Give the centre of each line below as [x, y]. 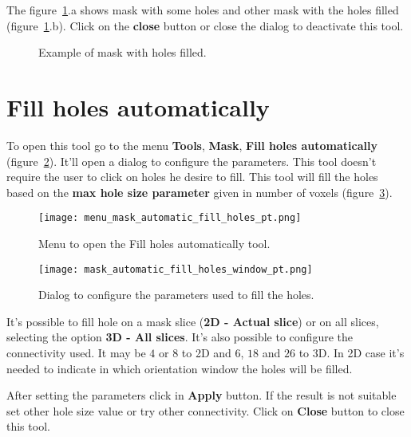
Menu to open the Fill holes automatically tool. [154, 243]
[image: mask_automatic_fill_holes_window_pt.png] [176, 269]
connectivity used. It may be [76, 352]
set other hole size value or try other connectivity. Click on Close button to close [205, 410]
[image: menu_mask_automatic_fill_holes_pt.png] [170, 218]
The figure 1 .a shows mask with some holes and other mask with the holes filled [203, 10]
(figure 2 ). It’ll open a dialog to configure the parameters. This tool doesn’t [192, 161]
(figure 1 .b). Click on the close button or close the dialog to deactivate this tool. [205, 25]
